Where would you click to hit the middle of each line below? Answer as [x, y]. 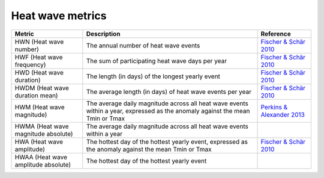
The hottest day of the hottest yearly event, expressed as [167, 141]
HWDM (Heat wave [42, 88]
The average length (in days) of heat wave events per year [169, 91]
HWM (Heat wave [40, 107]
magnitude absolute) [44, 133]
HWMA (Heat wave [42, 126]
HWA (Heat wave [39, 141]
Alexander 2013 [283, 114]
